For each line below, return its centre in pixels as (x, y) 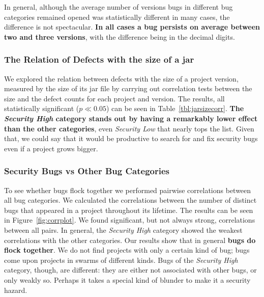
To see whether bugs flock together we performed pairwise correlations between (128, 190)
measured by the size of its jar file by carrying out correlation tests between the (128, 88)
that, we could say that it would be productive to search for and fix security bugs (131, 138)
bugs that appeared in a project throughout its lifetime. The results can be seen (129, 210)
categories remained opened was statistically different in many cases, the (117, 17)
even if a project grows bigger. (51, 148)
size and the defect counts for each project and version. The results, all (114, 98)
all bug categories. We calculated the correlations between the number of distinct (130, 200)
